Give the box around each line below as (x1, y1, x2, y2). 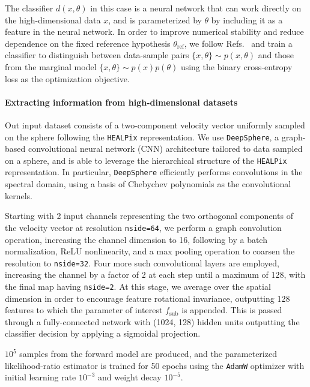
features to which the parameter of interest (5, 304, 163, 316)
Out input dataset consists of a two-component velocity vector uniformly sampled (5, 118, 305, 131)
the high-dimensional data (5, 13, 101, 26)
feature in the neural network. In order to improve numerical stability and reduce (5, 25, 304, 38)
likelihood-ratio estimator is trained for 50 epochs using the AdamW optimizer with (5, 359, 305, 371)
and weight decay (97, 371, 162, 383)
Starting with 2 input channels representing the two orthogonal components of (5, 209, 293, 222)
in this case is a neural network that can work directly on (90, 2, 302, 14)
